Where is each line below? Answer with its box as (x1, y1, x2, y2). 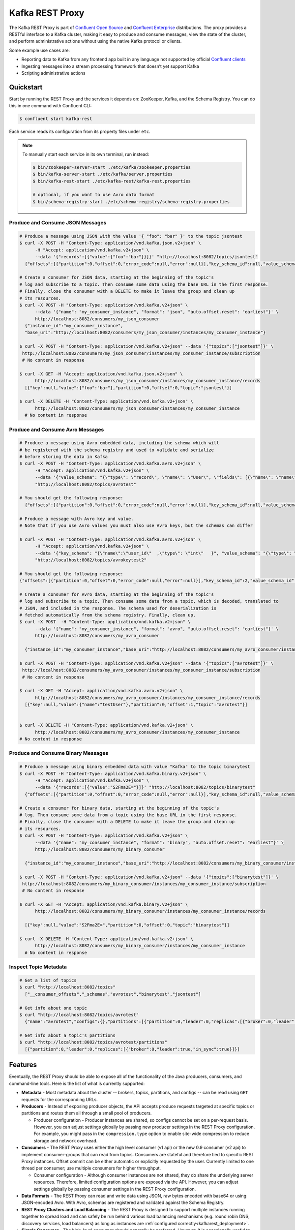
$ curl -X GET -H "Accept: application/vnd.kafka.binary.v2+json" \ (19, 902, 188, 907)
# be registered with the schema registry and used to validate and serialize (19, 447, 214, 453)
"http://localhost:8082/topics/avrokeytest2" (35, 557, 147, 563)
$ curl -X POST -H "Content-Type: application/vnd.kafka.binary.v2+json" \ (19, 770, 206, 776)
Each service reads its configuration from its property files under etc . (9, 128, 151, 135)
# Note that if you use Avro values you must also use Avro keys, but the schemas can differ (19, 523, 253, 528)
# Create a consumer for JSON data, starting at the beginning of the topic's (19, 275, 214, 280)
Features (9, 1061, 37, 1069)
